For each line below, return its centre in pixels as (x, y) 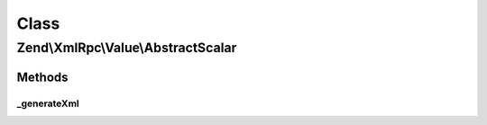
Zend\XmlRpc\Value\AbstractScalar (127, 48)
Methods (42, 77)
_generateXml (48, 103)
